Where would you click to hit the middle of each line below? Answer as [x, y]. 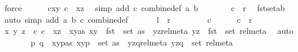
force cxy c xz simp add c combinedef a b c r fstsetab [145, 8]
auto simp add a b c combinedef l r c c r [128, 19]
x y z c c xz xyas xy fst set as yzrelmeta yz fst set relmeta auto [149, 31]
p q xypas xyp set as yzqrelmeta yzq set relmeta [132, 42]
